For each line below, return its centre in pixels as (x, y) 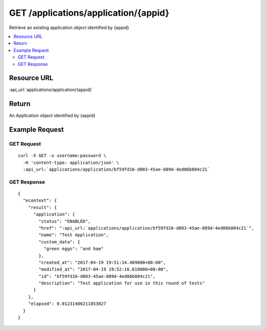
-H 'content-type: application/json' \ (71, 163)
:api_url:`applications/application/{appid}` (51, 90)
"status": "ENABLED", (65, 221)
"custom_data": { (60, 242)
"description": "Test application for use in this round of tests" (122, 283)
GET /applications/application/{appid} (89, 13)
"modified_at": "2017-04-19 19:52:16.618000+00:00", (103, 270)
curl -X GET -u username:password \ (62, 156)
